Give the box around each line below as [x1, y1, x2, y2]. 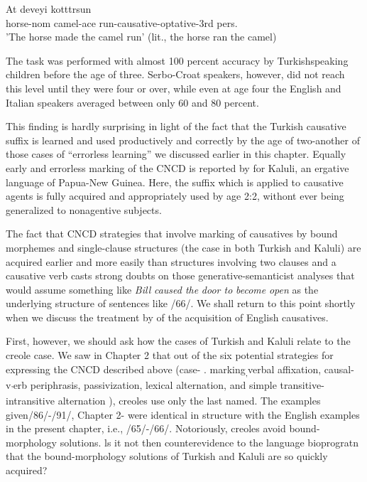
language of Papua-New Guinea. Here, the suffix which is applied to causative [6, 174, 344, 189]
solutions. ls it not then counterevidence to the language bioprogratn [60, 434, 359, 449]
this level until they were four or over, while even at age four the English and [6, 80, 341, 95]
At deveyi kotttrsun [6, 1, 92, 16]
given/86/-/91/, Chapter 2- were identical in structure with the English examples [6, 407, 360, 422]
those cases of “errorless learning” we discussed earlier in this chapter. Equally [6, 146, 346, 161]
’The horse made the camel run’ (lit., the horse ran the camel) [6, 29, 277, 44]
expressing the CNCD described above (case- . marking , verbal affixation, [6, 361, 322, 378]
